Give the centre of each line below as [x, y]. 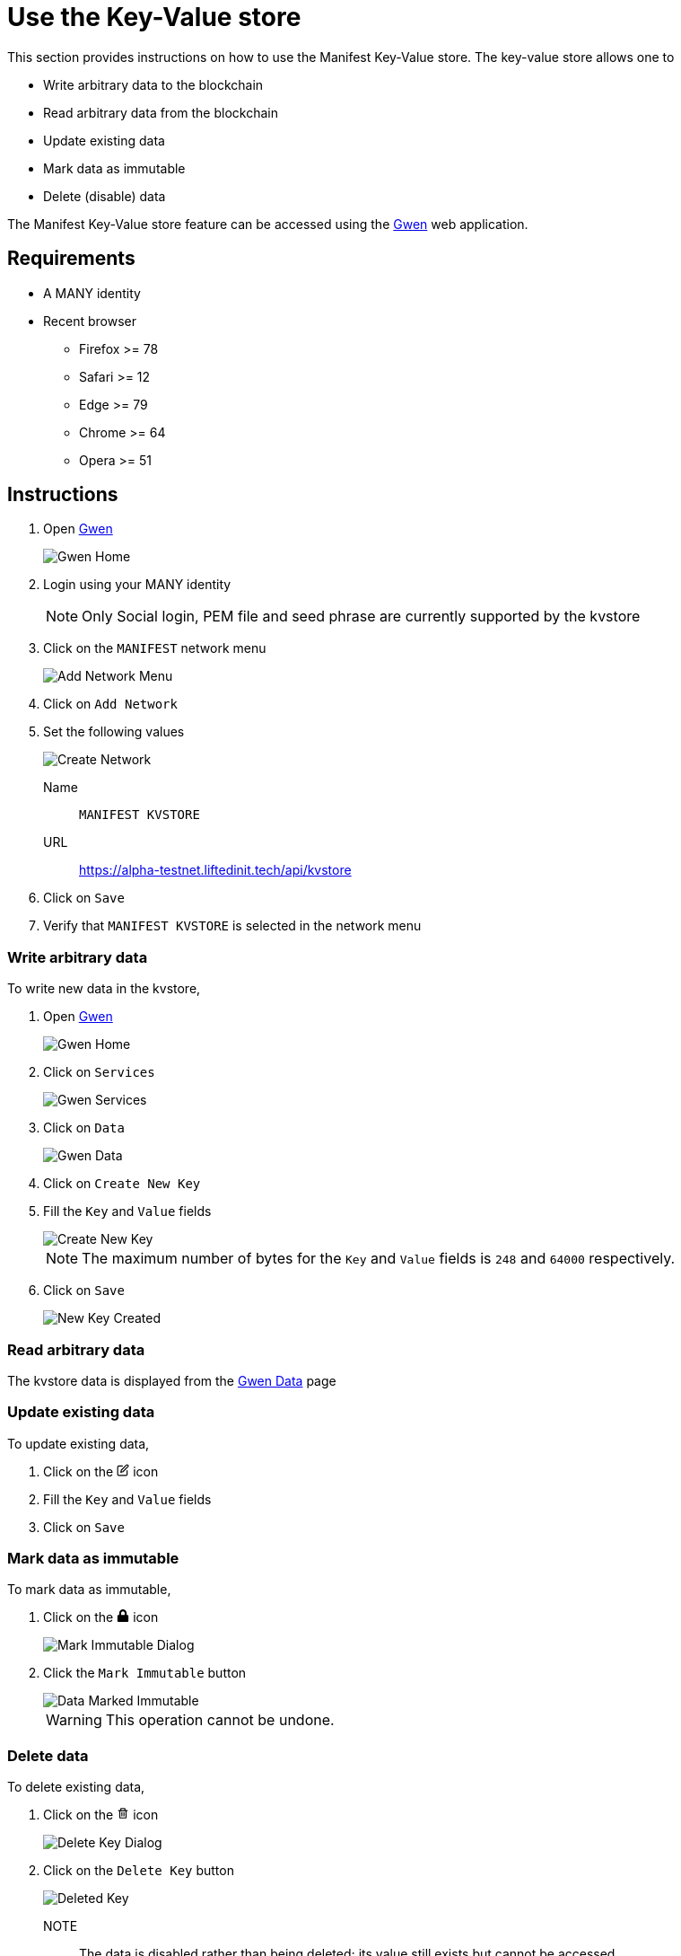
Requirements [71, 259]
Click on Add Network [110, 704]
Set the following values [114, 732]
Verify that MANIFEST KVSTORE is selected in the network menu [232, 926]
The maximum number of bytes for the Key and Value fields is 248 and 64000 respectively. [379, 1259]
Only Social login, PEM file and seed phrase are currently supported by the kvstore [361, 617]
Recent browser [90, 321]
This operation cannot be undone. [220, 1720]
